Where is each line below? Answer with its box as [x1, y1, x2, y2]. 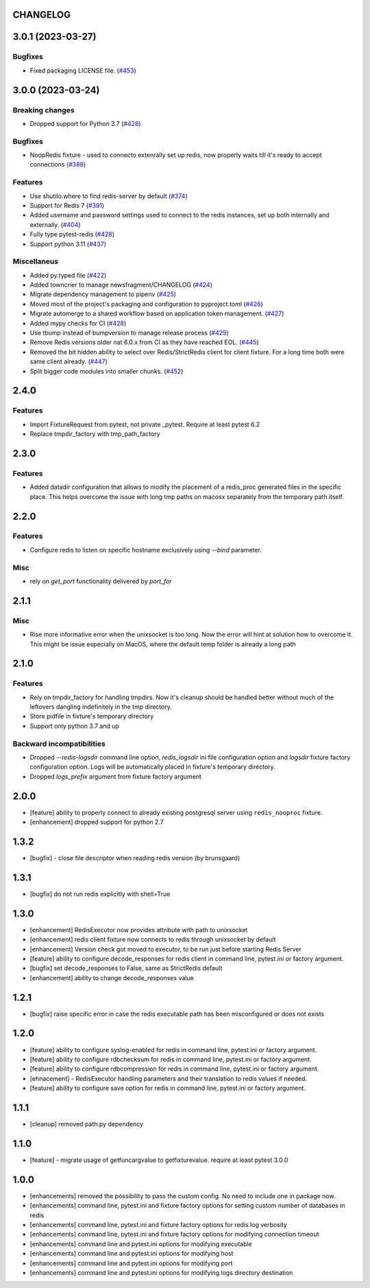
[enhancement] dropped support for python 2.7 [29, 818, 164, 826]
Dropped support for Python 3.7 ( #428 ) [29, 119, 141, 127]
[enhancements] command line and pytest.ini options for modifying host [29, 1250, 234, 1258]
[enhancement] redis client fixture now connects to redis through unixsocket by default [29, 936, 276, 944]
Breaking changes [12, 105, 75, 114]
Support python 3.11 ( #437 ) [29, 240, 106, 248]
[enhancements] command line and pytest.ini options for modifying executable [29, 1239, 253, 1248]
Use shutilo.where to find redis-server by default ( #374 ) [29, 192, 188, 200]
